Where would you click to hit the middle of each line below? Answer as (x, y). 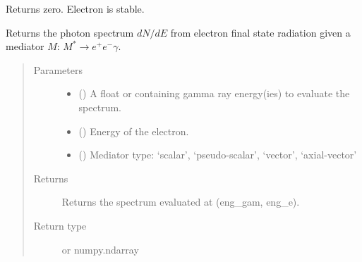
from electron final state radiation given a (260, 32)
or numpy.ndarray (100, 249)
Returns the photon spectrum (70, 32)
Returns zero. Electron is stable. (75, 8)
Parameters (58, 69)
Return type (60, 225)
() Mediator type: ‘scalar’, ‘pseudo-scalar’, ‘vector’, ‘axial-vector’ (218, 155)
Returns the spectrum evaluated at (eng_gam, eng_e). (181, 202)
